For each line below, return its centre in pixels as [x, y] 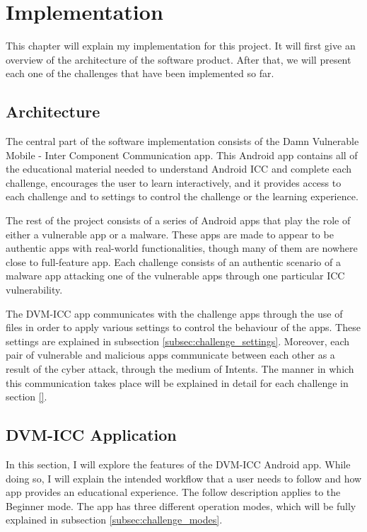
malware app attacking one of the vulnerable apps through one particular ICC [175, 276]
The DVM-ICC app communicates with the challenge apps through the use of [174, 313]
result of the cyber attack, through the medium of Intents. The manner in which [180, 369]
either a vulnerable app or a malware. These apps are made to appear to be [170, 234]
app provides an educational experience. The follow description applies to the [173, 492]
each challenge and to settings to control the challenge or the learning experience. [182, 196]
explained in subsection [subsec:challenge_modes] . [114, 520]
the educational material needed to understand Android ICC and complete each [179, 169]
